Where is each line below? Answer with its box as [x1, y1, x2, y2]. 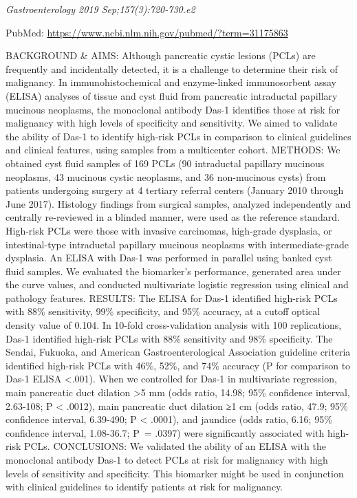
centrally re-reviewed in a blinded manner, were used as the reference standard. [6, 210, 340, 224]
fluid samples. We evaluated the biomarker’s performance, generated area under [6, 263, 341, 278]
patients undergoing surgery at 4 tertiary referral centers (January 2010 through [6, 183, 344, 197]
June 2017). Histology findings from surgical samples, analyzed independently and [6, 196, 351, 210]
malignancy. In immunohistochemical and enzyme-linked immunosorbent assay [6, 75, 337, 89]
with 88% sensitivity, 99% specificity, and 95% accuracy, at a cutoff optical [6, 304, 321, 318]
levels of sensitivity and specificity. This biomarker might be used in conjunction [6, 466, 344, 480]
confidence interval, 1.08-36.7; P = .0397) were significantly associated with [6, 425, 325, 440]
